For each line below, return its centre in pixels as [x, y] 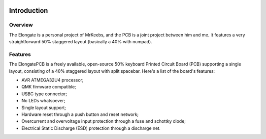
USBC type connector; [44, 94]
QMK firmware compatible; [49, 87]
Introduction [29, 11]
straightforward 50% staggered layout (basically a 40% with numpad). [81, 42]
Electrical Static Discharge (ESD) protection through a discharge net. [91, 128]
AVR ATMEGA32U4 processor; [52, 80]
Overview [21, 25]
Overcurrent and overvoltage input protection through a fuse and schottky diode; [104, 121]
